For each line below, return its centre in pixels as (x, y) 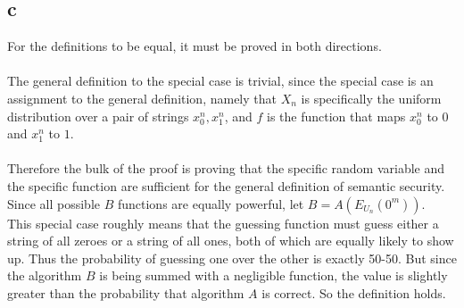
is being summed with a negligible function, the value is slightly (273, 275)
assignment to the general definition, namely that (142, 98)
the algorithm (45, 275)
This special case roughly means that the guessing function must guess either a (223, 223)
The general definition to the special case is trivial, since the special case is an (220, 81)
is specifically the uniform (371, 98)
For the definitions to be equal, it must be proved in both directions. (195, 46)
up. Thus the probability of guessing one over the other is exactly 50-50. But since (232, 258)
